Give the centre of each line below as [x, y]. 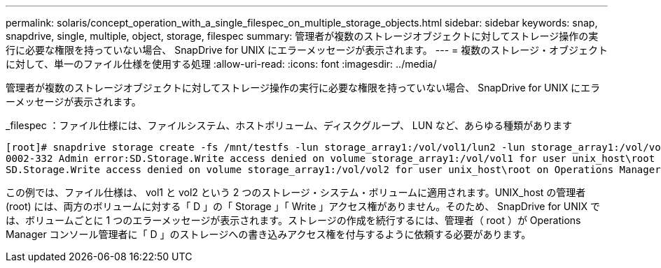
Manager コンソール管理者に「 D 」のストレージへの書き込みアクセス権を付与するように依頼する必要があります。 [269, 234]
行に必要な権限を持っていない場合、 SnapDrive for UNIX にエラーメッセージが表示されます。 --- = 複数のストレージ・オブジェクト [307, 50]
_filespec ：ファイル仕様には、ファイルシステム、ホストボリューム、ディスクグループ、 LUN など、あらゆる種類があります [289, 125]
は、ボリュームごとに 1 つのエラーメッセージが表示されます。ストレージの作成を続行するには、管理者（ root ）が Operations [293, 220]
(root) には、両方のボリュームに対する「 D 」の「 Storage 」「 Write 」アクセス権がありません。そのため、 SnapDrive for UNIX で [303, 206]
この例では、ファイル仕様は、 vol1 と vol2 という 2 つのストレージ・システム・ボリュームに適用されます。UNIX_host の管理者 [296, 192]
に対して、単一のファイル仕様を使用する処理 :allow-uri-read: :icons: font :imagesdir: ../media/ [221, 64]
